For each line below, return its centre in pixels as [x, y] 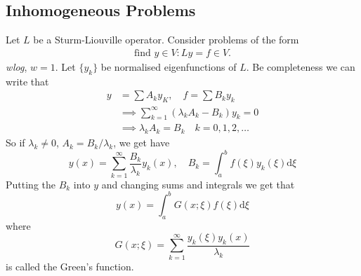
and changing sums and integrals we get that [198, 184]
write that [27, 81]
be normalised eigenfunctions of [169, 66]
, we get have [142, 143]
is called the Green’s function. [70, 266]
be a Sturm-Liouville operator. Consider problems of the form [166, 40]
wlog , [17, 66]
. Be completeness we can [301, 66]
